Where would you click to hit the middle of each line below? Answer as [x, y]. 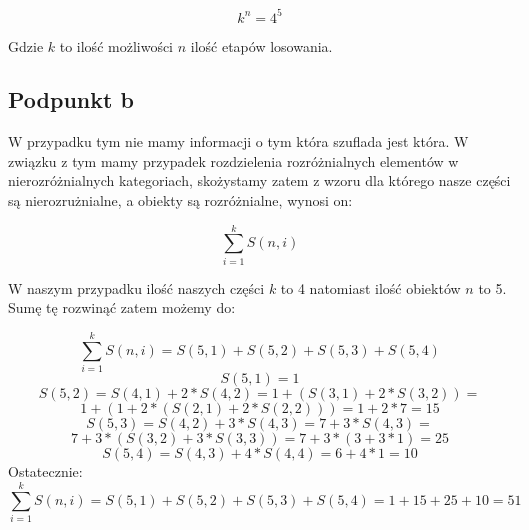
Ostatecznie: [45, 471]
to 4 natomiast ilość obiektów [370, 287]
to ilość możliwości [116, 45]
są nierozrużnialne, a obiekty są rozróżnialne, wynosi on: [180, 200]
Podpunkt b [71, 99]
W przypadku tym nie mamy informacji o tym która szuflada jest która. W [238, 141]
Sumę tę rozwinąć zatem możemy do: [122, 307]
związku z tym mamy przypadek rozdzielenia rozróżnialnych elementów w [233, 160]
